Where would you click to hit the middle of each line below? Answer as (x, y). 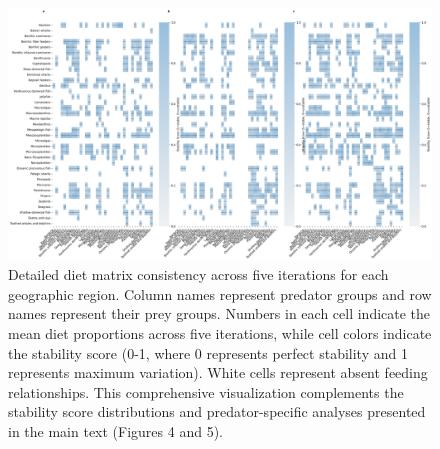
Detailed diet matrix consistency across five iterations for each (198, 274)
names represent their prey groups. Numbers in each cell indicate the (219, 313)
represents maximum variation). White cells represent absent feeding (218, 372)
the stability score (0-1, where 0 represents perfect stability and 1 (208, 352)
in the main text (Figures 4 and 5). (115, 430)
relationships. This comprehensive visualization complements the (206, 391)
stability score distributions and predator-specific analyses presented (217, 411)
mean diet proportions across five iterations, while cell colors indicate (220, 332)
